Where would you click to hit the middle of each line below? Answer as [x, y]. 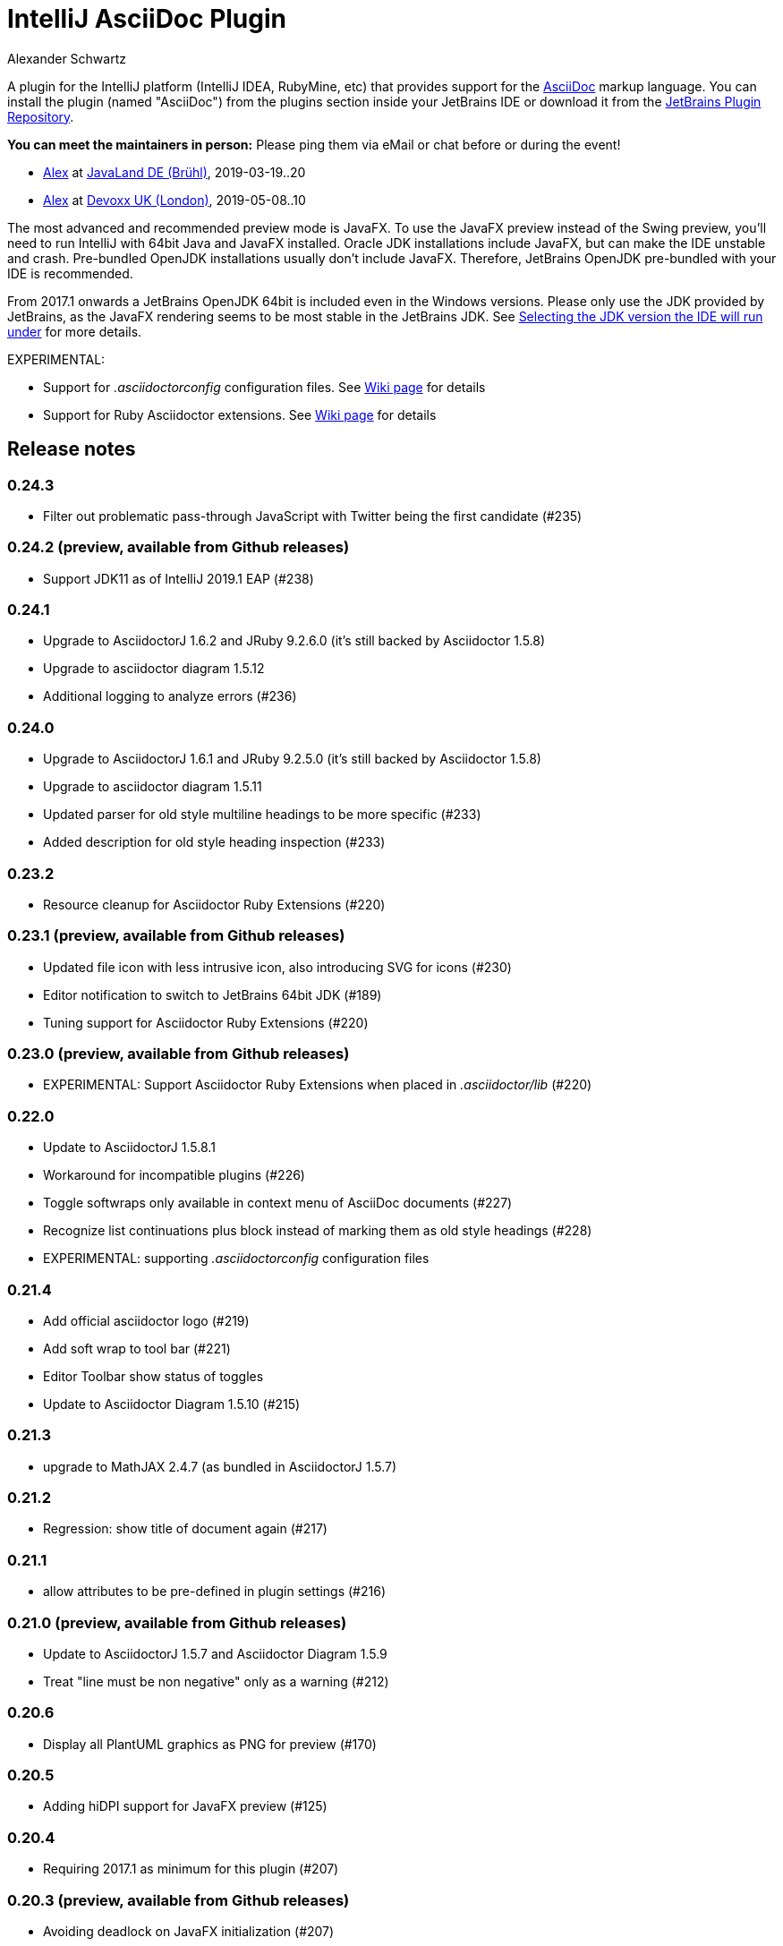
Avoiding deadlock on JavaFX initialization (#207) [189, 1931]
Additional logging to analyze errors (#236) [170, 696]
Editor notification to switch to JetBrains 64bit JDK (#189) [213, 994]
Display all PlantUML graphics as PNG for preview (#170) [210, 1744]
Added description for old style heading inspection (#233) [214, 842]
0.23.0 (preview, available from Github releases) [179, 1054]
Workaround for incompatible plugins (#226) [174, 1175]
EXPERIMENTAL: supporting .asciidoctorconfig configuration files [236, 1259]
